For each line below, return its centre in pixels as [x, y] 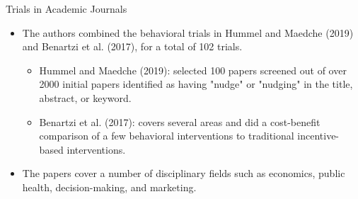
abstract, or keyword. [85, 97]
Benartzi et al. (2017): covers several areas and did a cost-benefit [180, 121]
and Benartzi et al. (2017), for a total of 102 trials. [132, 46]
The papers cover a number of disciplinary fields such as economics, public [184, 173]
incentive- [318, 136]
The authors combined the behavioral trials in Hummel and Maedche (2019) [188, 32]
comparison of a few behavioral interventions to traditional [167, 136]
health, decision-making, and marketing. [109, 187]
